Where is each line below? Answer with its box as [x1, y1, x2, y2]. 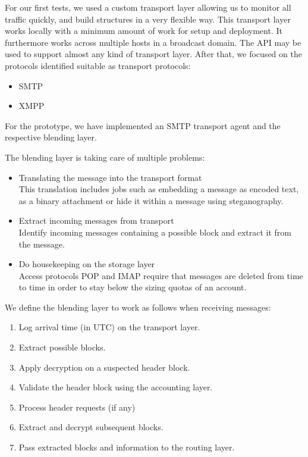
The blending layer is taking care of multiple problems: [5, 151, 205, 163]
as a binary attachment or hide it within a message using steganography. [18, 194, 284, 206]
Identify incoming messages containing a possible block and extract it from [18, 226, 291, 238]
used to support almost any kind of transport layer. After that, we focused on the [5, 48, 302, 60]
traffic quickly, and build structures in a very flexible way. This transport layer [5, 12, 291, 25]
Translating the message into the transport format [18, 171, 202, 183]
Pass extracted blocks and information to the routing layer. [18, 441, 235, 453]
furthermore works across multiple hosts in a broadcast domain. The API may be [5, 36, 301, 48]
